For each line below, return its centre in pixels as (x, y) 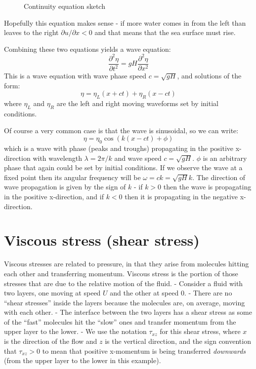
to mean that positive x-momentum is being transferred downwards (144, 351)
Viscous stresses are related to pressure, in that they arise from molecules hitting (127, 264)
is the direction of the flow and (51, 341)
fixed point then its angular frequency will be (72, 177)
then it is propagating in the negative (181, 197)
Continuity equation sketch (64, 6)
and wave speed (138, 158)
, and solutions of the (209, 76)
